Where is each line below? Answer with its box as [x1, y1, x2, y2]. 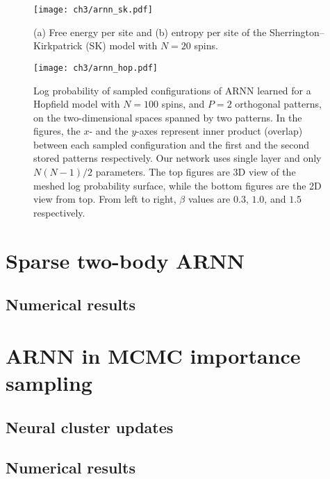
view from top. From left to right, [33, 192, 176, 206]
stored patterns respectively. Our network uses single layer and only [33, 151, 322, 165]
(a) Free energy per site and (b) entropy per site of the [33, 24, 267, 39]
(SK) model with [85, 38, 158, 53]
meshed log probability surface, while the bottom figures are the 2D [33, 178, 322, 192]
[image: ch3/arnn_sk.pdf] [33, 5, 153, 15]
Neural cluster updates [6, 416, 174, 437]
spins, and [161, 96, 205, 111]
